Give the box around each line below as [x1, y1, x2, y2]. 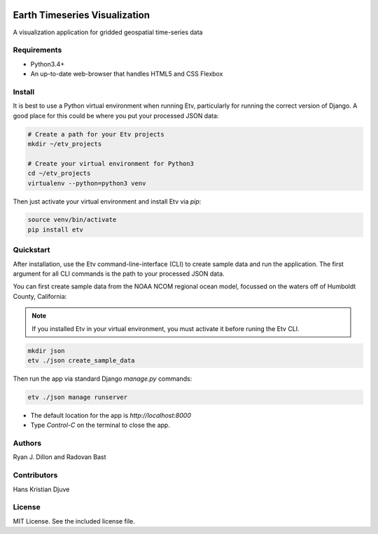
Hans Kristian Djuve [13, 485, 70, 493]
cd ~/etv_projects [27, 169, 91, 178]
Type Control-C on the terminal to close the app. [30, 421, 171, 430]
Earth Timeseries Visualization [13, 9, 150, 21]
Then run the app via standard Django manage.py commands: [13, 374, 192, 383]
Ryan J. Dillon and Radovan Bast [13, 453, 106, 461]
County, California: [13, 292, 67, 300]
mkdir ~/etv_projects [27, 140, 102, 148]
